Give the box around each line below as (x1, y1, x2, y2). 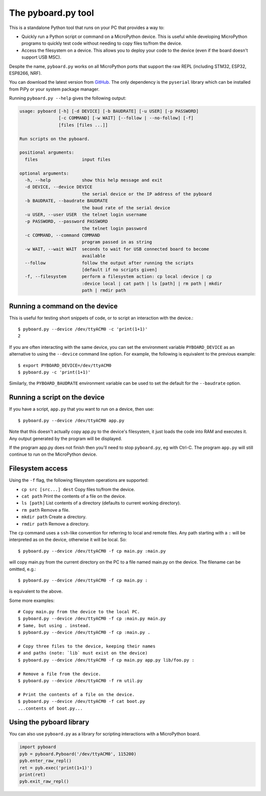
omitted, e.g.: (9, 566, 36, 572)
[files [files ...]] (58, 122, 108, 128)
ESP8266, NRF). (9, 70, 42, 76)
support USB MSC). (21, 54, 62, 60)
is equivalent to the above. (9, 589, 63, 595)
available (81, 253, 105, 259)
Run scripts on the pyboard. (19, 136, 90, 141)
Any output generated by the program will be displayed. (9, 435, 123, 441)
